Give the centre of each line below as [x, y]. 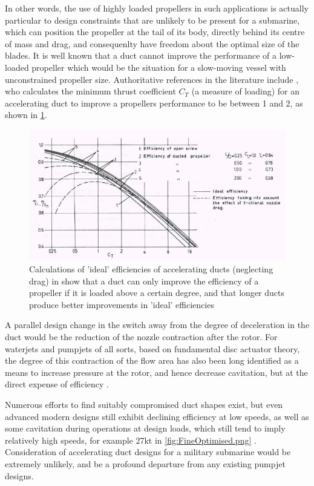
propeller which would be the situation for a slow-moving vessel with [159, 67]
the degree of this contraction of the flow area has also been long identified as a [152, 360]
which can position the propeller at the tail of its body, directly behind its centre [155, 32]
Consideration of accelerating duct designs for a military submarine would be [148, 452]
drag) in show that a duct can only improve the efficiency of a [144, 281]
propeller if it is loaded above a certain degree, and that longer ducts [157, 293]
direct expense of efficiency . [57, 384]
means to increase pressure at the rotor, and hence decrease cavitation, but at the [156, 372]
